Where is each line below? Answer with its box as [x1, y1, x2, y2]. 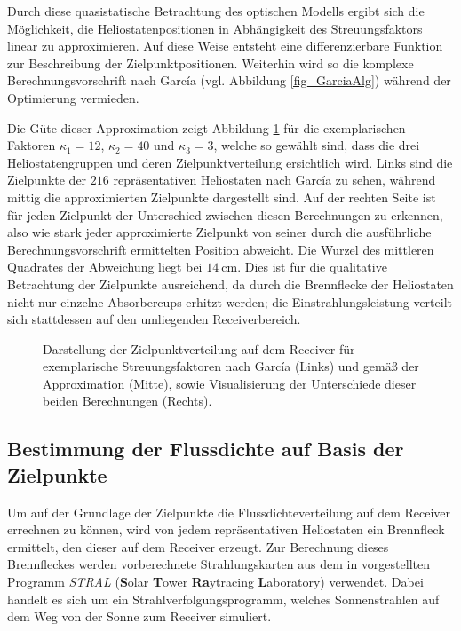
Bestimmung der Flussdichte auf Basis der [7, 435, 404, 462]
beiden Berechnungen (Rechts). [43, 391, 212, 410]
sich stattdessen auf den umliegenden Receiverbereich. [7, 310, 301, 328]
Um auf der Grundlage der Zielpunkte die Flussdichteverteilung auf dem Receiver [7, 502, 451, 521]
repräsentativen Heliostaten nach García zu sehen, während [113, 170, 436, 189]
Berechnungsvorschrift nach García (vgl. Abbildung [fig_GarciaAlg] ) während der [7, 71, 451, 90]
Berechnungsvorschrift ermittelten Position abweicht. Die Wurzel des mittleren [7, 240, 434, 258]
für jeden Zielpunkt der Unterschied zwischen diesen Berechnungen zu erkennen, [7, 205, 443, 224]
